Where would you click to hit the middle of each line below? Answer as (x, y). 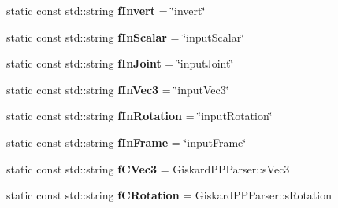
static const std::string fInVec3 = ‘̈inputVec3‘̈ (118, 89)
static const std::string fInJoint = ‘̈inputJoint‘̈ (120, 63)
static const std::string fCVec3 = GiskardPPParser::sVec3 (148, 168)
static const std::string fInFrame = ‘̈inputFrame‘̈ (126, 142)
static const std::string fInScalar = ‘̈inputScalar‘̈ (126, 36)
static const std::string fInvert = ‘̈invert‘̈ (106, 10)
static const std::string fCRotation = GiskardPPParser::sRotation (169, 195)
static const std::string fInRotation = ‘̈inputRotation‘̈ (139, 116)
